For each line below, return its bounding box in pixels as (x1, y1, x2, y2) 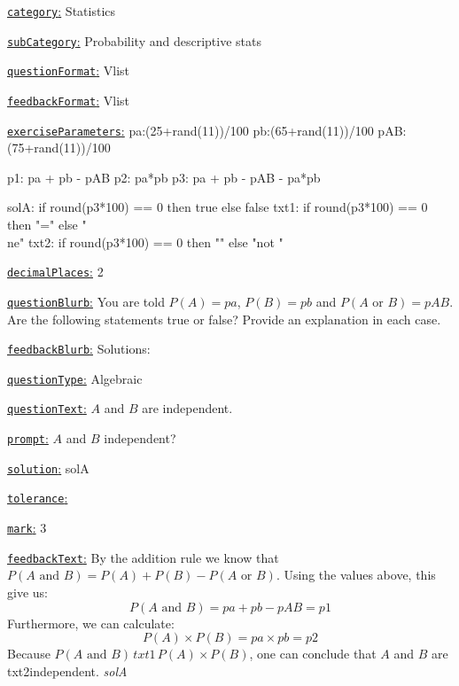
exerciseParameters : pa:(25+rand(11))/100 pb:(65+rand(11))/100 (7, 121, 374, 139)
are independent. (142, 399, 233, 417)
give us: (7, 583, 48, 601)
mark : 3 (7, 518, 47, 537)
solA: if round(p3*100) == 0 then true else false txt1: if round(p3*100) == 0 (7, 198, 428, 216)
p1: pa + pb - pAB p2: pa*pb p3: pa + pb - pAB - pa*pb (7, 168, 321, 186)
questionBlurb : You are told (7, 292, 165, 310)
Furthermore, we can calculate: (7, 613, 175, 632)
